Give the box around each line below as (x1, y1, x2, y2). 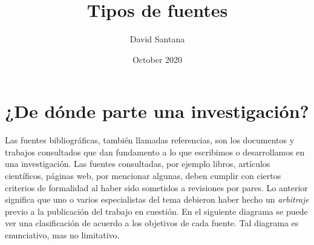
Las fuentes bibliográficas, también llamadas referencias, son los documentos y (5, 134, 295, 146)
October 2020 (132, 53, 183, 65)
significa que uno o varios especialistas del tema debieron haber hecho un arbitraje (5, 193, 309, 206)
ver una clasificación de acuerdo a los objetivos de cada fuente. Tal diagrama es (5, 217, 299, 229)
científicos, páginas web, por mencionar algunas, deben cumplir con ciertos (5, 169, 281, 182)
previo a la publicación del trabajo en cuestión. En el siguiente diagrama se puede (5, 204, 308, 217)
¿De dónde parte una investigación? (5, 99, 309, 123)
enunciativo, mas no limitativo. (5, 229, 120, 241)
